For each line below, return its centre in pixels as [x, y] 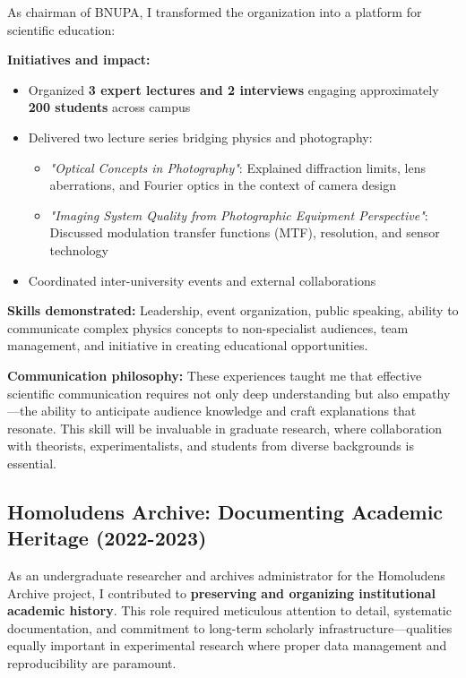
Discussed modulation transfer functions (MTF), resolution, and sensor [245, 232]
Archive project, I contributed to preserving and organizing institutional [222, 592]
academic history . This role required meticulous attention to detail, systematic [229, 610]
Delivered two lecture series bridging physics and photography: [200, 137]
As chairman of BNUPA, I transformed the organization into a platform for [215, 12]
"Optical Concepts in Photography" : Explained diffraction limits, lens [237, 167]
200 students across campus [109, 107]
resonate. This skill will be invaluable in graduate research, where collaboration [225, 428]
